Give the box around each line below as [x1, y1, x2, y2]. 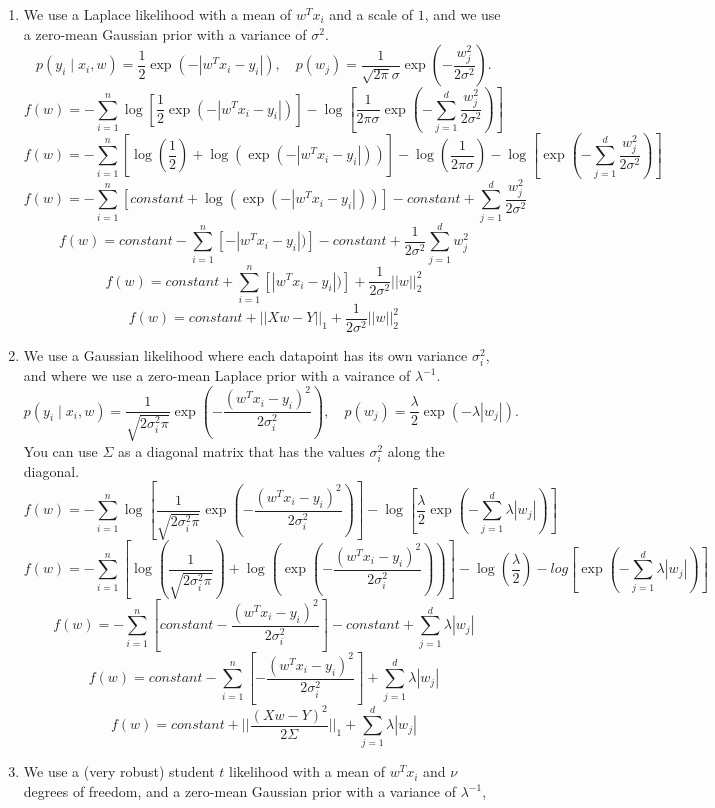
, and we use [424, 4, 501, 24]
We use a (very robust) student [23, 761, 215, 782]
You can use [23, 440, 98, 461]
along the [387, 440, 445, 461]
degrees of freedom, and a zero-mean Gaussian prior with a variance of [23, 781, 457, 802]
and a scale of [329, 4, 413, 24]
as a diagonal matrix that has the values [118, 440, 365, 461]
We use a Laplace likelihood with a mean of [23, 4, 292, 24]
